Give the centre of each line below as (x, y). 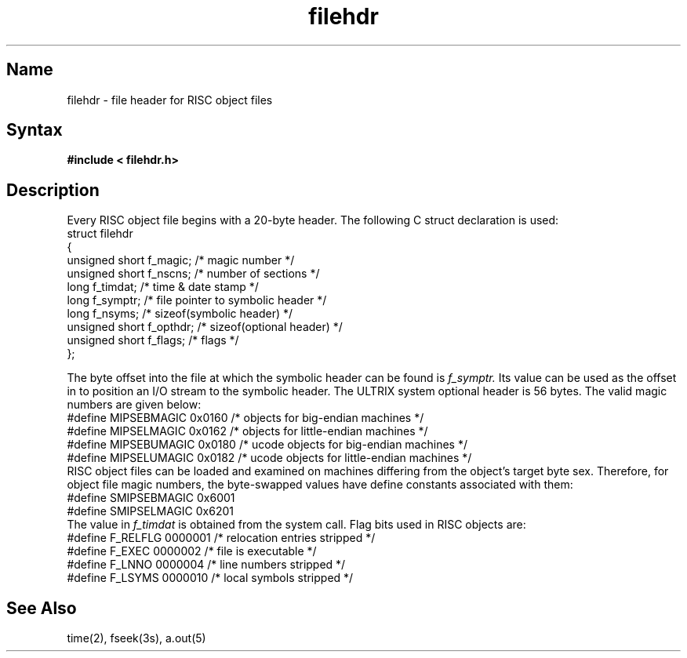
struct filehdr (100, 234)
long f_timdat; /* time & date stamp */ (163, 287)
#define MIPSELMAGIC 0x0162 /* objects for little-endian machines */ (247, 431)
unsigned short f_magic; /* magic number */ (181, 260)
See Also (42, 608)
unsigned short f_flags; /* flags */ (153, 340)
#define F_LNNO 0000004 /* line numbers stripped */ (206, 565)
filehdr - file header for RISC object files (170, 100)
